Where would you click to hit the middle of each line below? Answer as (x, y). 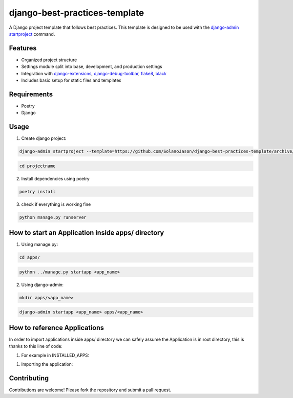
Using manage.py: (40, 244)
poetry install (37, 191)
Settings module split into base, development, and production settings (92, 66)
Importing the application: (47, 364)
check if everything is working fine (56, 204)
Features (23, 48)
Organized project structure (49, 60)
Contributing (29, 378)
